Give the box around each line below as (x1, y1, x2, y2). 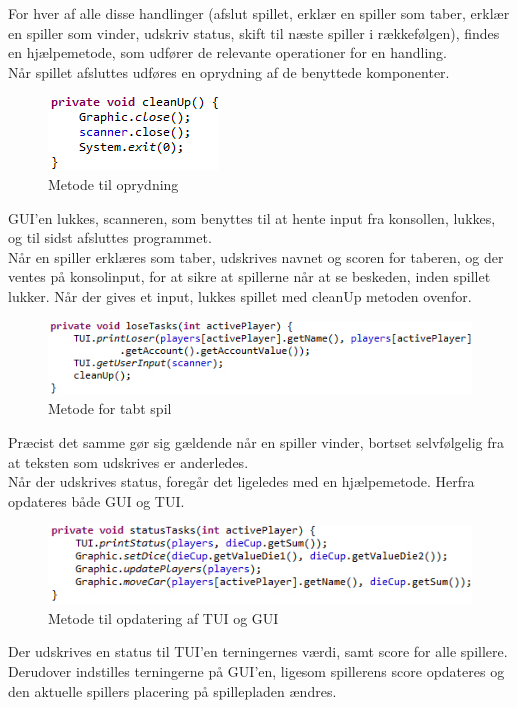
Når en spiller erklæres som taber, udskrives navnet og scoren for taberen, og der (8, 246, 504, 267)
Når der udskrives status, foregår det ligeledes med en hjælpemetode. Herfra (8, 471, 475, 492)
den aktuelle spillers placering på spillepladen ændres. (8, 680, 337, 701)
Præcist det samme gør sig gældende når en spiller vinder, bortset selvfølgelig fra (8, 431, 504, 452)
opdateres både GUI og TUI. (8, 490, 185, 511)
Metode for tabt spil (48, 398, 172, 419)
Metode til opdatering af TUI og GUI (48, 607, 279, 628)
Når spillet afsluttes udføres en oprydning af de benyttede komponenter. (8, 61, 450, 82)
